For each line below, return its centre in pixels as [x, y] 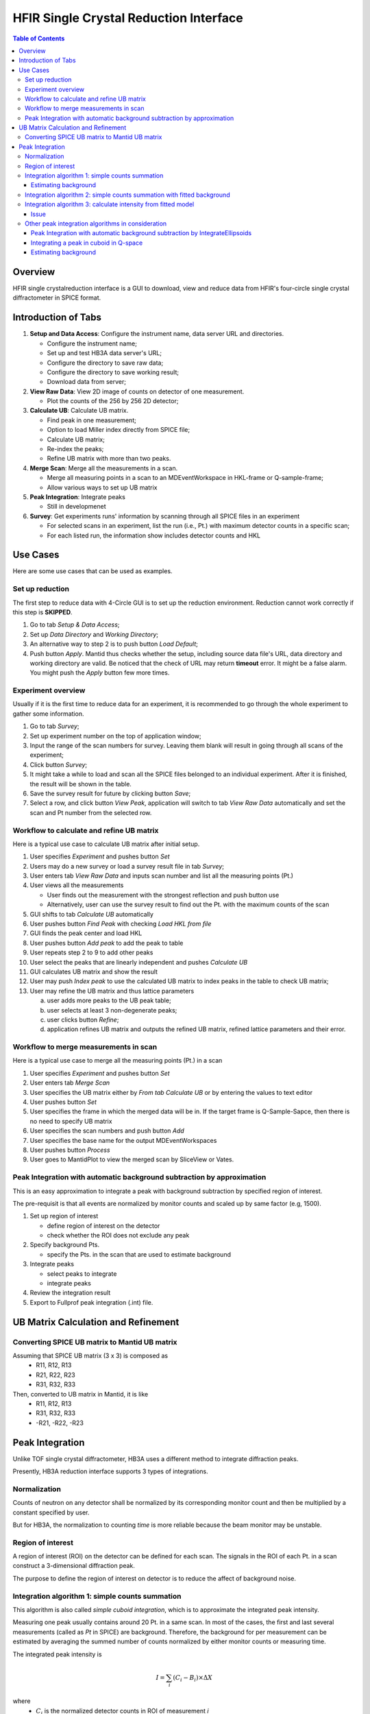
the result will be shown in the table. [81, 784]
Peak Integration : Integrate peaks [78, 496]
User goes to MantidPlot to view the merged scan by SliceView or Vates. [132, 1159]
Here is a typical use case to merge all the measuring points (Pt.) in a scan [118, 1061]
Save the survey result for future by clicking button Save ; [110, 793]
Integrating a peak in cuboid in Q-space [87, 243]
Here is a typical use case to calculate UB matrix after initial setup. [106, 844]
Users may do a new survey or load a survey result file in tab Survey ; [127, 866]
